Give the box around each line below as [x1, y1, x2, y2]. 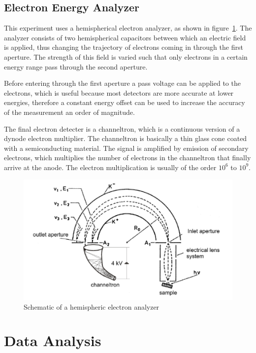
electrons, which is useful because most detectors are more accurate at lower [4, 87, 234, 98]
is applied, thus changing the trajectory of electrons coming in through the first [4, 42, 243, 52]
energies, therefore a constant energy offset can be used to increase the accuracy [4, 97, 245, 107]
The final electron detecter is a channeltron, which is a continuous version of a [4, 123, 240, 134]
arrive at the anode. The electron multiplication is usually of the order [4, 162, 217, 172]
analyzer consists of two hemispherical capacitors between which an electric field [4, 32, 246, 42]
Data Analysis [4, 330, 101, 351]
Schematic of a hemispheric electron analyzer [24, 301, 160, 312]
